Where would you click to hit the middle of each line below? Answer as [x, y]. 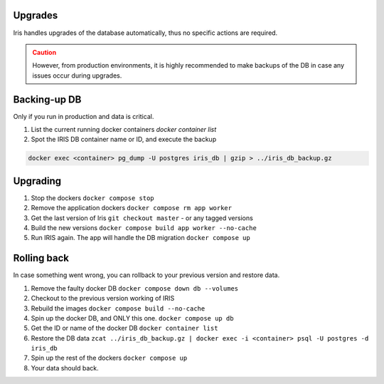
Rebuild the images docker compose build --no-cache [118, 308]
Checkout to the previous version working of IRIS [103, 299]
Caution [44, 52]
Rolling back [41, 258]
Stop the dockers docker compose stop [92, 198]
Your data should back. [65, 368]
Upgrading [37, 181]
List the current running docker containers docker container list [124, 129]
